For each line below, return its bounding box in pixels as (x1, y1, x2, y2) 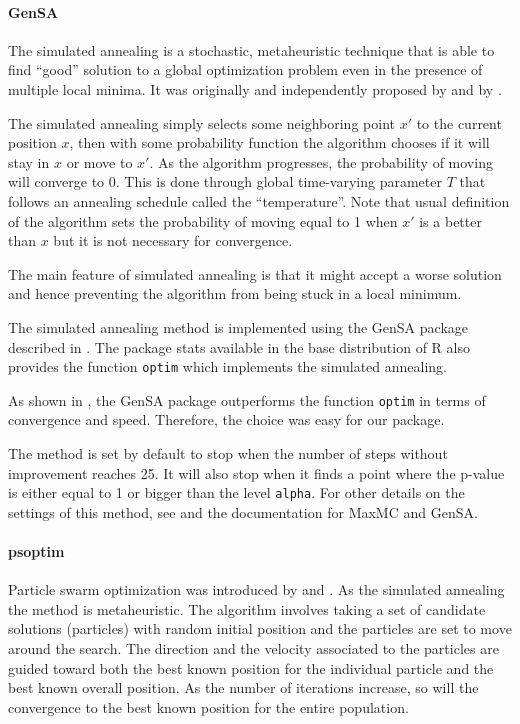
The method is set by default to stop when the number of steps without (8, 443, 448, 464)
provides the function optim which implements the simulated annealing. (8, 356, 447, 377)
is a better (419, 210, 482, 231)
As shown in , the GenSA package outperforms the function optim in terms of (8, 389, 486, 410)
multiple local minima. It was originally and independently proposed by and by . (8, 78, 502, 99)
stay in (8, 151, 50, 172)
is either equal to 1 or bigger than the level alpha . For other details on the (8, 482, 465, 503)
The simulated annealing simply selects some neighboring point (8, 112, 395, 133)
